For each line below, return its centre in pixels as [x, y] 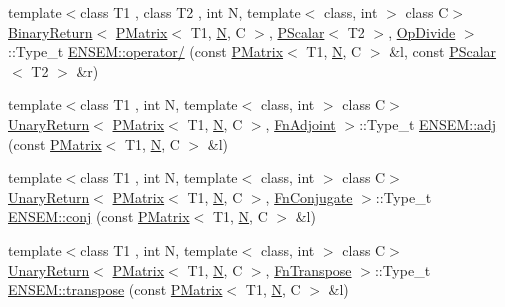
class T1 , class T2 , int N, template [190, 12]
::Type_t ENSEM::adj [428, 123]
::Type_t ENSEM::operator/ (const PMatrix [146, 51]
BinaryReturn [50, 31]
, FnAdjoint [300, 123]
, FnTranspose [308, 269]
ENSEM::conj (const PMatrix [99, 216]
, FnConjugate [309, 196]
